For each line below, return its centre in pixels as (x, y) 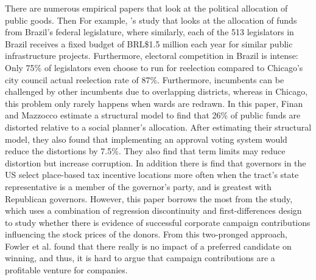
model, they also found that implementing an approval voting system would (146, 139)
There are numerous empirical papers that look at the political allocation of (146, 8)
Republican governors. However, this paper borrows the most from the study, (149, 198)
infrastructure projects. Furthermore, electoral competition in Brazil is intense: (152, 56)
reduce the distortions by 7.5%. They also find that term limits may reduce (145, 151)
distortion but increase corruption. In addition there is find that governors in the (156, 162)
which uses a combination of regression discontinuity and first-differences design (153, 210)
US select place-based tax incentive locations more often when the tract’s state (152, 175)
